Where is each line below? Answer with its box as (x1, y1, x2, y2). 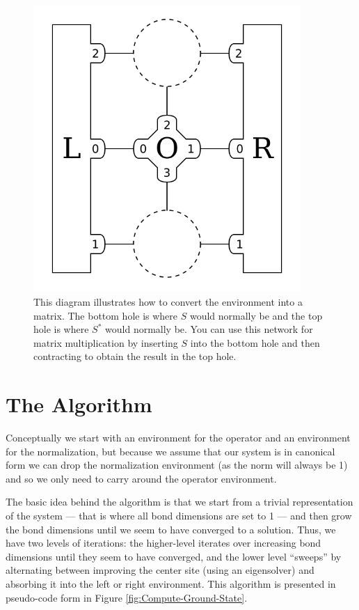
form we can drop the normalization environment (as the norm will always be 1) (6, 458, 348, 472)
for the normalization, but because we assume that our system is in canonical (6, 444, 335, 458)
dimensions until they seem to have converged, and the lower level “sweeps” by (6, 549, 342, 563)
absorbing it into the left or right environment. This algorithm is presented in (6, 577, 336, 591)
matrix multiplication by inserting (33, 335, 178, 350)
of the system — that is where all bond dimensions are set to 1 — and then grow (6, 508, 352, 523)
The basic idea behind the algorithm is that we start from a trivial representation (6, 494, 353, 509)
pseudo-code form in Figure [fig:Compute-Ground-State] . (6, 590, 248, 604)
